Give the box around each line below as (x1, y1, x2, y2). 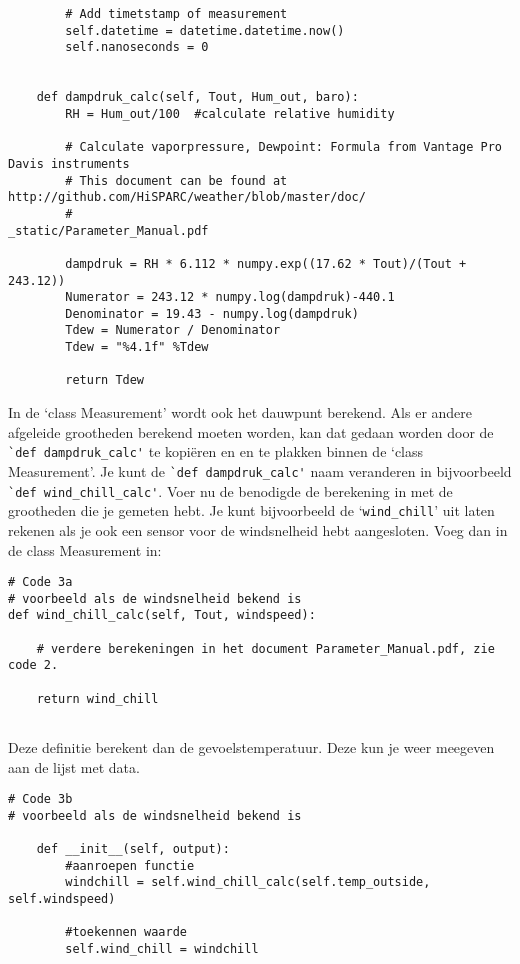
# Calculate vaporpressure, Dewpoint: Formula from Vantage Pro (65, 140, 502, 155)
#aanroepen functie (65, 858, 195, 873)
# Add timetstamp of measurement (65, 7, 288, 21)
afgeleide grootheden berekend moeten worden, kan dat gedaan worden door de (8, 421, 494, 442)
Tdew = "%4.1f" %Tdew (65, 340, 209, 355)
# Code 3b (8, 792, 73, 807)
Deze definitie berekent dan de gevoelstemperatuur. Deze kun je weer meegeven (8, 737, 495, 757)
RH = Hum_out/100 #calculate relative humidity (65, 106, 395, 121)
